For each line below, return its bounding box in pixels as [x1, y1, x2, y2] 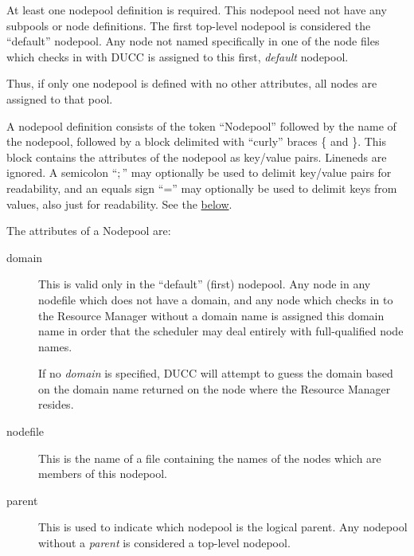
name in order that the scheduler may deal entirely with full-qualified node [38, 323, 404, 339]
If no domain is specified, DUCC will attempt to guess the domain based [38, 365, 393, 382]
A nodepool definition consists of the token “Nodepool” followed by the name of [6, 117, 396, 134]
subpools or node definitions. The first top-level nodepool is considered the [6, 17, 371, 33]
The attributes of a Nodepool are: [6, 222, 171, 239]
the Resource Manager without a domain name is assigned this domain [38, 307, 385, 323]
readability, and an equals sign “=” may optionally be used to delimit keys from [6, 179, 397, 196]
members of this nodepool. [38, 465, 167, 482]
